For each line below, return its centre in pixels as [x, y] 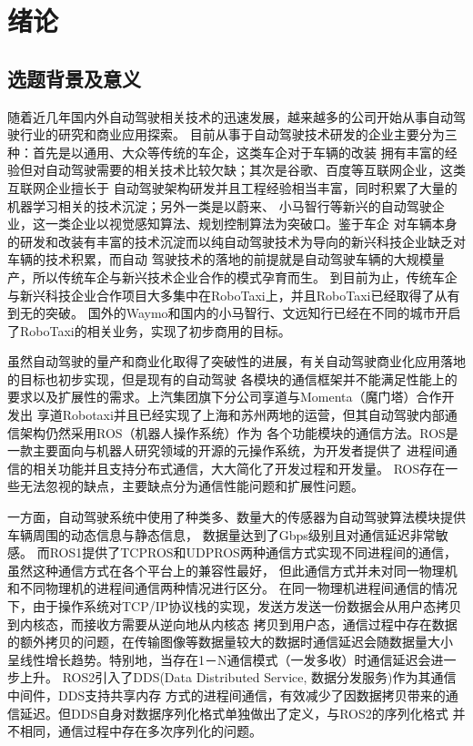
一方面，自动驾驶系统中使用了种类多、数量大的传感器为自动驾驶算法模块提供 [236, 517]
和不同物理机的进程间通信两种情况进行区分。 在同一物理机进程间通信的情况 [232, 588]
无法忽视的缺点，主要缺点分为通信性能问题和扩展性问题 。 [191, 486]
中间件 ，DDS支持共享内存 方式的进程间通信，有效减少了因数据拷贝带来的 [226, 695]
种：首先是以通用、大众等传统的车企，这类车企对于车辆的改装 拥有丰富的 [226, 152]
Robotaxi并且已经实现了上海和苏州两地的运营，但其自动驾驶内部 [253, 415]
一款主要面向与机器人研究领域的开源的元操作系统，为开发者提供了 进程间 [226, 450]
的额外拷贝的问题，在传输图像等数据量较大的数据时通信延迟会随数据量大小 [230, 642]
